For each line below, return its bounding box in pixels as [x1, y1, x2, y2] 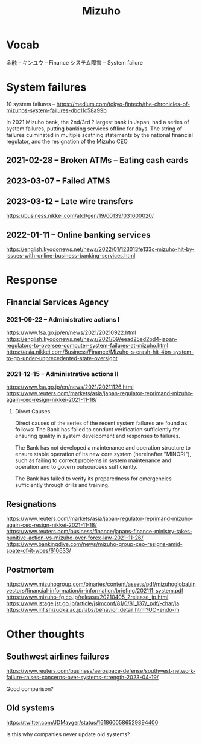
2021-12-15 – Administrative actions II [6, 370, 119, 378]
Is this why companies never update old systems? [6, 730, 130, 737]
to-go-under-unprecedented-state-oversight [6, 355, 118, 362]
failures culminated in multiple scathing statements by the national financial [6, 131, 193, 138]
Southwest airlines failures [6, 651, 110, 661]
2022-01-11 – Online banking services [6, 229, 151, 240]
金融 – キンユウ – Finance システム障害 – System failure [6, 59, 144, 66]
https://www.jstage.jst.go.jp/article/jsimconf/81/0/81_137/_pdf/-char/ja [6, 600, 180, 607]
